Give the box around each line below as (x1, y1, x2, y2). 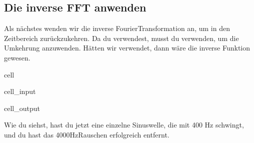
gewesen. (4, 52, 30, 62)
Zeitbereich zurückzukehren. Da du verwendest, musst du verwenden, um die (4, 32, 239, 43)
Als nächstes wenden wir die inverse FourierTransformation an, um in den (4, 23, 230, 33)
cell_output (4, 102, 40, 113)
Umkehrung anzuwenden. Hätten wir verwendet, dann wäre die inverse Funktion (4, 42, 250, 53)
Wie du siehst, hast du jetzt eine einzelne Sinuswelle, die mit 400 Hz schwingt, (4, 119, 244, 130)
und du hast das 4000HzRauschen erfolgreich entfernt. (4, 129, 169, 139)
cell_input (4, 86, 36, 96)
